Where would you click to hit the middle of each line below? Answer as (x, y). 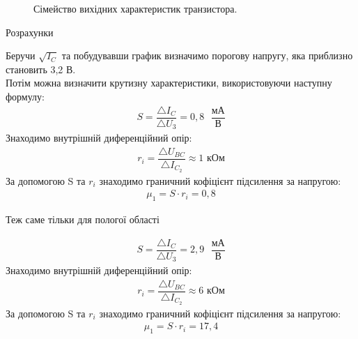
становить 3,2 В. (41, 69)
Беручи (21, 55)
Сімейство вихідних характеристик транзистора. (135, 8)
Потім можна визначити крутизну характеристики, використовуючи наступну (169, 83)
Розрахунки (30, 32)
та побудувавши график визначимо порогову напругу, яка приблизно (207, 55)
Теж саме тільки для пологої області (83, 219)
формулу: (25, 96)
